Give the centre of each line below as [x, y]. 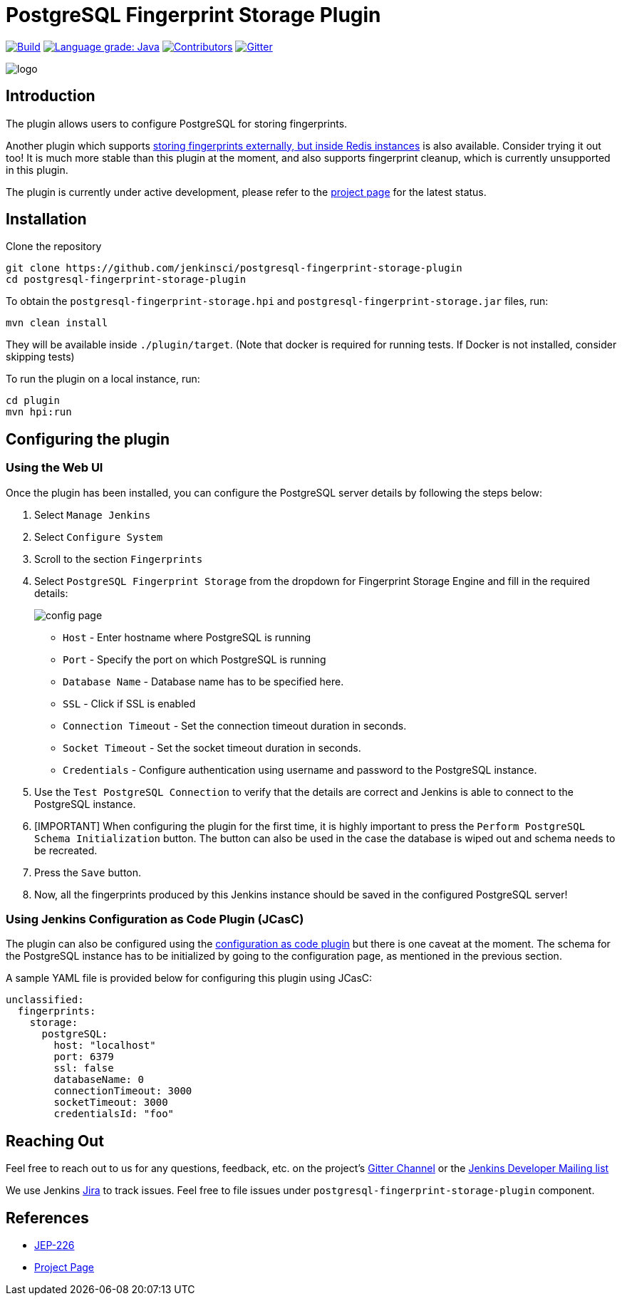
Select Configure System [99, 537]
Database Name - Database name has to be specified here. [203, 681]
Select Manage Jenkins [93, 514]
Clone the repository [54, 247]
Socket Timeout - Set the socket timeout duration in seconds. [212, 747]
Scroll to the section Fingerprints [119, 559]
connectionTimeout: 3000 [123, 1091]
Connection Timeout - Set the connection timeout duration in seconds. [235, 725]
